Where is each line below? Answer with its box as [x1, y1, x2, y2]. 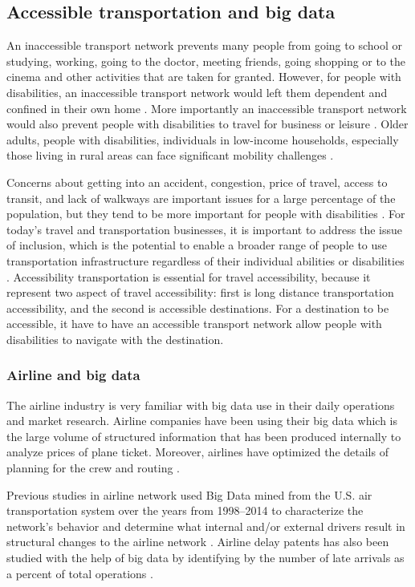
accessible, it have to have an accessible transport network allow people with [6, 315, 382, 332]
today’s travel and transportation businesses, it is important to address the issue [6, 221, 402, 237]
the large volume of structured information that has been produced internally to [6, 427, 401, 444]
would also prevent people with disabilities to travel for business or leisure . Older [6, 115, 409, 132]
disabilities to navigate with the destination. [6, 330, 224, 347]
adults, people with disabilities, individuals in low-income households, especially [6, 131, 399, 148]
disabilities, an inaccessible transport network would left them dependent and [6, 83, 388, 100]
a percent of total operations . [6, 565, 153, 581]
